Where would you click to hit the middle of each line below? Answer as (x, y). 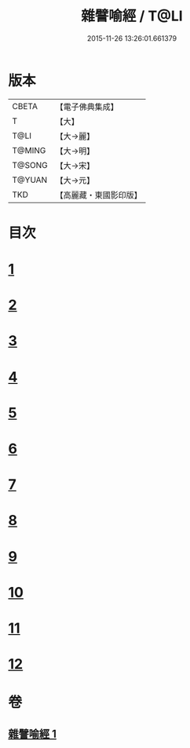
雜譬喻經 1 (33, 733)
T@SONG (30, 165)
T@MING (29, 150)
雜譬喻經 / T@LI (132, 16)
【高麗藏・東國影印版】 (99, 195)
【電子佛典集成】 (87, 107)
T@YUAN (30, 180)
